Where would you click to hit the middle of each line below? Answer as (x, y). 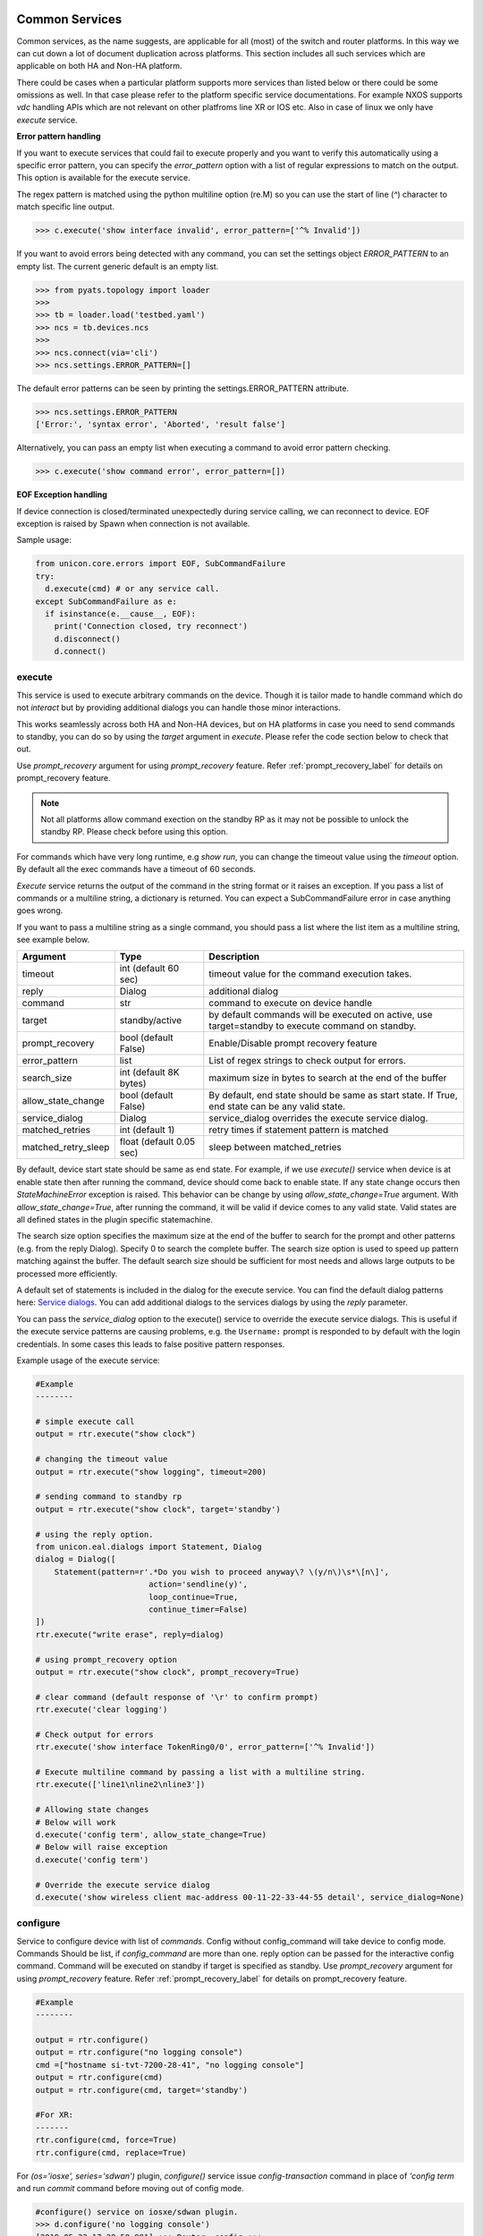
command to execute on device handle (291, 1004)
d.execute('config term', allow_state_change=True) (151, 1834)
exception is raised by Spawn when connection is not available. (133, 523)
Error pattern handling (59, 136)
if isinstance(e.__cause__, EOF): (121, 614)
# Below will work (76, 1822)
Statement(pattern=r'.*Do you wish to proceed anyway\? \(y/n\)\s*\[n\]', (221, 1571)
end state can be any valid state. (277, 1106)
